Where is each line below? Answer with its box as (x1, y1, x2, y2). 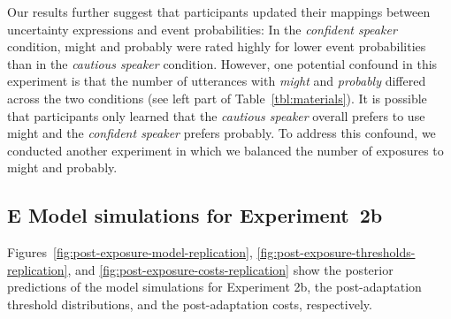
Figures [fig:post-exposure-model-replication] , (7, 243, 253, 262)
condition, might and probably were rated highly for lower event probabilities (7, 37, 426, 56)
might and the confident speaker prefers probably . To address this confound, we (7, 124, 436, 142)
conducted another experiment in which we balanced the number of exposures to (7, 141, 444, 159)
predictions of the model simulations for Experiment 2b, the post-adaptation (7, 277, 422, 296)
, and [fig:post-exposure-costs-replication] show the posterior (67, 260, 394, 278)
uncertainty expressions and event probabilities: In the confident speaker (7, 19, 397, 38)
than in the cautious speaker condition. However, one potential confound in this (7, 54, 438, 72)
